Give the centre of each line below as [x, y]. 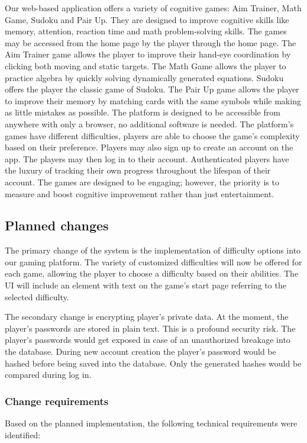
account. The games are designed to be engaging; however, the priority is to [142, 182]
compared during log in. [48, 375]
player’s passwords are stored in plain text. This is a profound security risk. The [150, 328]
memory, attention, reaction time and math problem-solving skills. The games [146, 31]
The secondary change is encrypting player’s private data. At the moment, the [147, 317]
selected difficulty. [37, 296]
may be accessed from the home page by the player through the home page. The [151, 42]
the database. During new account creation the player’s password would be [140, 351]
